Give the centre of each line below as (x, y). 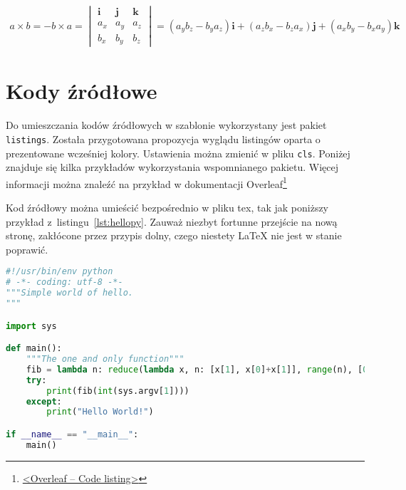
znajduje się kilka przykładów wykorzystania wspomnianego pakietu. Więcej (172, 167)
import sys (31, 326)
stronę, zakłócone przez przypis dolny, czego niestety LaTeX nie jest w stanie (174, 235)
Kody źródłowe (82, 91)
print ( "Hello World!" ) (100, 412)
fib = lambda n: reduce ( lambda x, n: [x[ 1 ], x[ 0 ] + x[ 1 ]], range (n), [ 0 (197, 369)
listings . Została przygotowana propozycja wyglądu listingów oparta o (163, 139)
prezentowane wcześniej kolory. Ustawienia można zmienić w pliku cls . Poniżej (178, 153)
